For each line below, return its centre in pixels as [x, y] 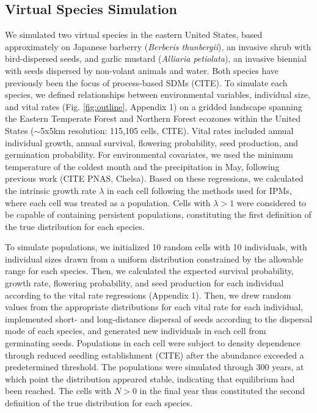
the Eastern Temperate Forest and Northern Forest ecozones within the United [153, 118]
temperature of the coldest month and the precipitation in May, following [142, 166]
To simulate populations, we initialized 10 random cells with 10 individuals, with [156, 247]
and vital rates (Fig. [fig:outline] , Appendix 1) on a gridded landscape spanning [154, 106]
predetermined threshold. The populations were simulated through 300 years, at [155, 367]
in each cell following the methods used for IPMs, [199, 190]
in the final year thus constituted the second [222, 391]
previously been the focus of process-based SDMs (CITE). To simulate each [146, 82]
